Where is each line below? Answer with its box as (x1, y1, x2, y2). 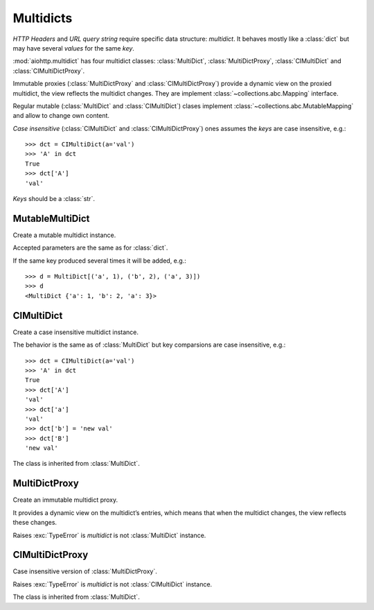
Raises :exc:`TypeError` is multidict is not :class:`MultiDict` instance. (12, 531, 206, 539)
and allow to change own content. (12, 112, 110, 120)
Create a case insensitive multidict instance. (12, 328, 139, 336)
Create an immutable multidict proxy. (12, 496, 118, 504)
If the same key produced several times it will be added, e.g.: (12, 256, 186, 265)
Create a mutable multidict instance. (12, 231, 116, 239)
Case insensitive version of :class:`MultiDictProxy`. (12, 567, 157, 575)
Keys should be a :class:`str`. (12, 195, 95, 203)
